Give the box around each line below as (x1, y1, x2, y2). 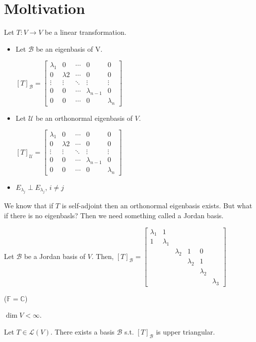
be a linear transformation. (45, 27, 127, 37)
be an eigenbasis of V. (36, 43, 103, 54)
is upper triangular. (156, 326, 215, 337)
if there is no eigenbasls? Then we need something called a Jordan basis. (4, 210, 224, 221)
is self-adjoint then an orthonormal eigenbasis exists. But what (62, 200, 253, 211)
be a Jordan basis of (24, 251, 85, 261)
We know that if (4, 200, 54, 211)
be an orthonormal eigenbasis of (35, 112, 133, 123)
